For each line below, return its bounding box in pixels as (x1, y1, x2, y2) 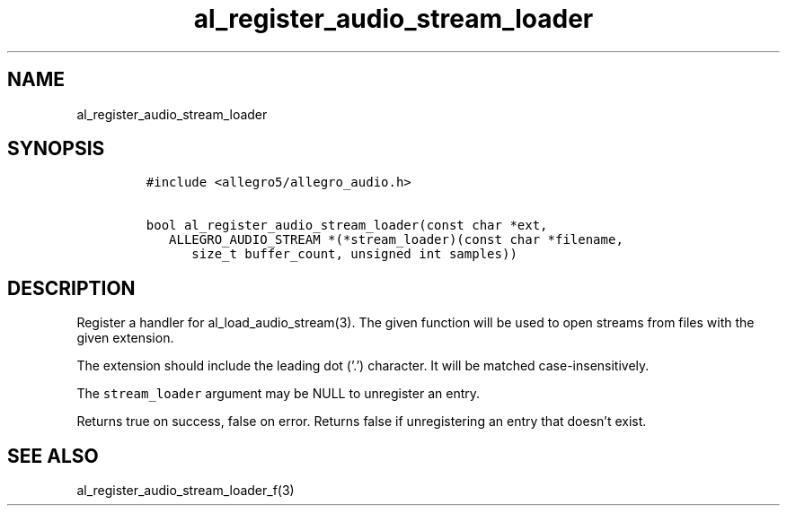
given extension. (76, 330, 174, 346)
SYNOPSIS (7, 137, 105, 161)
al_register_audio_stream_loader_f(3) (76, 483, 295, 499)
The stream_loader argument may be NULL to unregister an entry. (76, 386, 481, 402)
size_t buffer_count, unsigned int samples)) (191, 247, 517, 262)
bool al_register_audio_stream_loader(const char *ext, (146, 218, 548, 233)
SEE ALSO (7, 444, 99, 467)
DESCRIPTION (7, 276, 136, 300)
